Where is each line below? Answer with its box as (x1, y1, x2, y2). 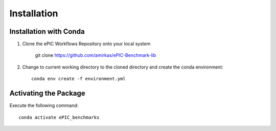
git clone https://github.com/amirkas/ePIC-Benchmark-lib (35, 52, 156, 58)
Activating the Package (9, 89, 85, 98)
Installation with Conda (9, 27, 85, 36)
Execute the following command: (9, 102, 79, 108)
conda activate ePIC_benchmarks (18, 114, 100, 120)
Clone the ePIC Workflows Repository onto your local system (22, 41, 151, 47)
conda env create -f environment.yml (31, 76, 126, 82)
